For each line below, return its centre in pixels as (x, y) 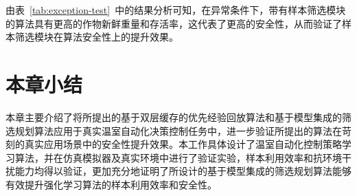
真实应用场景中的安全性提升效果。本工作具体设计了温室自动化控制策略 (183, 144)
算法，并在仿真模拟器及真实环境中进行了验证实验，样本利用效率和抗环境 (178, 157)
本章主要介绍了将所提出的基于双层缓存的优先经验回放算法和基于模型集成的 (174, 117)
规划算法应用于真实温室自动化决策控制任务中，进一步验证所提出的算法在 (178, 130)
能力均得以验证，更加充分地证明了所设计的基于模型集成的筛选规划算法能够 (183, 171)
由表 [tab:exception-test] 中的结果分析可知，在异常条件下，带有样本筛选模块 (176, 10)
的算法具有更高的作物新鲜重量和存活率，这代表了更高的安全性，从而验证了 (174, 23)
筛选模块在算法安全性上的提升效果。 (96, 37)
